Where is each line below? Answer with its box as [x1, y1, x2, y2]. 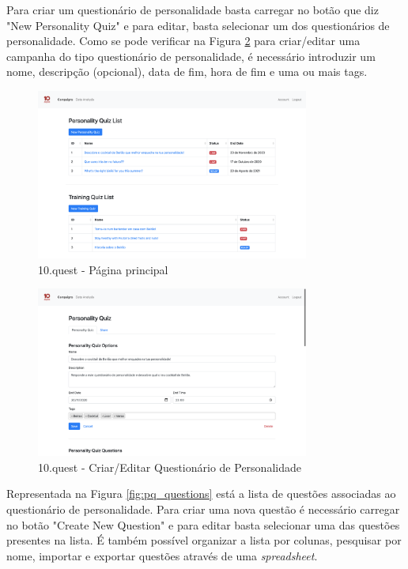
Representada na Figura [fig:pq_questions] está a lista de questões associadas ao [6, 485, 396, 502]
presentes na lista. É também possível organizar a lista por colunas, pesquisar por [6, 532, 402, 548]
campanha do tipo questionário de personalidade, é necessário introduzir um [6, 47, 376, 64]
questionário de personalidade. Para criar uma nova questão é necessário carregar [6, 500, 400, 517]
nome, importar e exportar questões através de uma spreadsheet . [6, 547, 318, 563]
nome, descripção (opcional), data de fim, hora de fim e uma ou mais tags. [6, 63, 368, 80]
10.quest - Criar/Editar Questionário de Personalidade [38, 458, 301, 475]
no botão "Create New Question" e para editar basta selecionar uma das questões [6, 516, 400, 533]
